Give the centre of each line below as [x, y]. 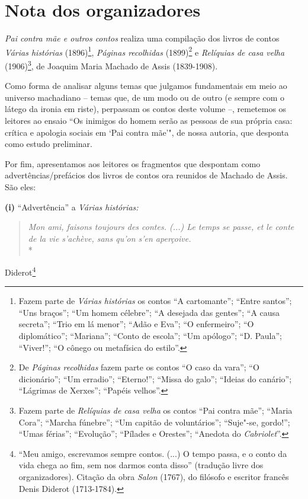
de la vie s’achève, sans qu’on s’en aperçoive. [110, 238]
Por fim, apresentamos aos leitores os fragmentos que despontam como [133, 163]
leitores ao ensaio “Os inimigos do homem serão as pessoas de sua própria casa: [149, 120]
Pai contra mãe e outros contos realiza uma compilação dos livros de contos [142, 38]
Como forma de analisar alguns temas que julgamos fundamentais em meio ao [146, 86]
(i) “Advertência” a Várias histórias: [72, 207]
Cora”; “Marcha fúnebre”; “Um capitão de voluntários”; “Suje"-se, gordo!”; [154, 422]
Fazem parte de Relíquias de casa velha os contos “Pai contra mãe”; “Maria [155, 410]
